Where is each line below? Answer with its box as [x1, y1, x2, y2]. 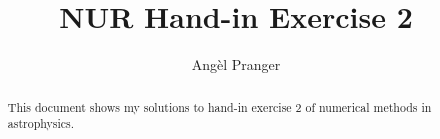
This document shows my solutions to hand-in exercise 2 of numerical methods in [7, 98, 432, 115]
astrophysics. [7, 115, 75, 132]
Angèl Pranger [191, 54, 281, 75]
